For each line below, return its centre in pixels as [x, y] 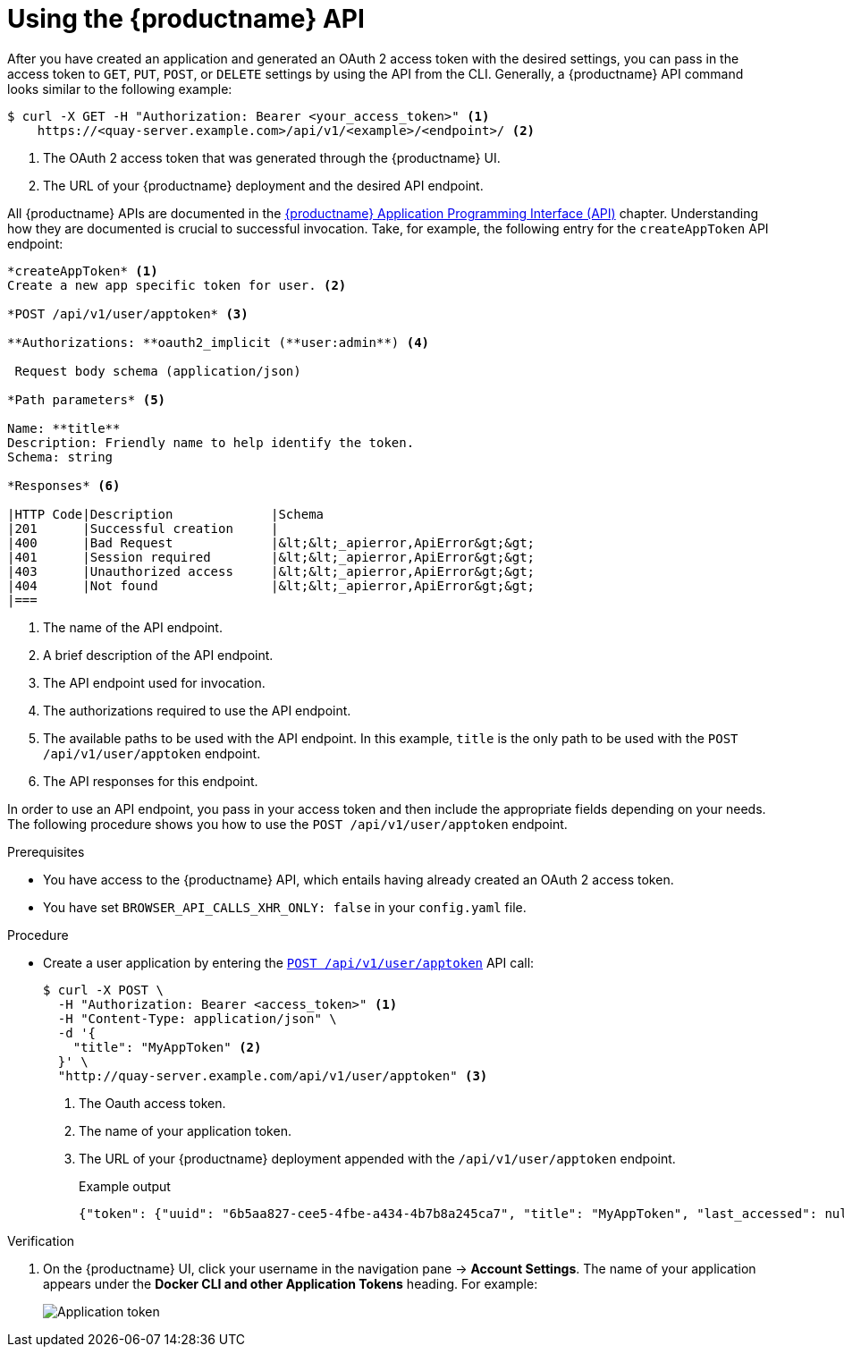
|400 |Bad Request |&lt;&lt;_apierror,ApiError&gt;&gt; [271, 542]
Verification [41, 1240]
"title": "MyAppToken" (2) [167, 1047]
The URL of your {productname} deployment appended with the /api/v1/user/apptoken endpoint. [377, 1158]
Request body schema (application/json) [158, 371]
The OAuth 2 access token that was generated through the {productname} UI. [272, 157]
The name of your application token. [185, 1130]
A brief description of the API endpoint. [158, 655]
